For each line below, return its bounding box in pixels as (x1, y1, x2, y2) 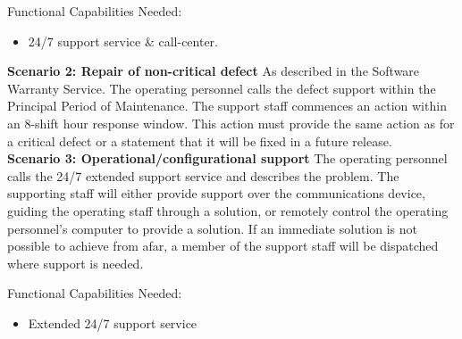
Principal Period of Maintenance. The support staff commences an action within (7, 96, 447, 115)
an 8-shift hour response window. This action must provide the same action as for (7, 113, 455, 132)
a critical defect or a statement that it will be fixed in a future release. (7, 131, 392, 150)
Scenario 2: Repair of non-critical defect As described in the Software (7, 62, 420, 80)
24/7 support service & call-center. (28, 31, 218, 50)
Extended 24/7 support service (28, 313, 197, 332)
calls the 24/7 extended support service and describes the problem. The (7, 166, 399, 185)
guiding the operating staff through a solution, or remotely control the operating (7, 201, 449, 219)
